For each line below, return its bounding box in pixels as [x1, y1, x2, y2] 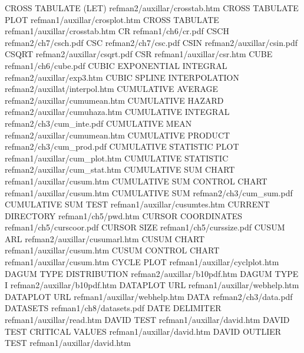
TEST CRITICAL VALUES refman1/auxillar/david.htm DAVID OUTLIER [5, 325, 282, 337]
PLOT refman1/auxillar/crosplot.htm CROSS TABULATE [5, 13, 219, 25]
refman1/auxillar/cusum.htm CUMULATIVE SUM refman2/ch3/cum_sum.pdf [5, 186, 293, 199]
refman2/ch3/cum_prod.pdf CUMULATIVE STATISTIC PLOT [5, 140, 239, 153]
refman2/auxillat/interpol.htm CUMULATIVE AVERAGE [5, 83, 219, 95]
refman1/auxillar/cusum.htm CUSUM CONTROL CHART [5, 244, 220, 256]
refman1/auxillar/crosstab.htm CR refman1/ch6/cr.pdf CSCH [5, 25, 229, 37]
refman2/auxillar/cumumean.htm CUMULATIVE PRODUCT [5, 128, 230, 141]
